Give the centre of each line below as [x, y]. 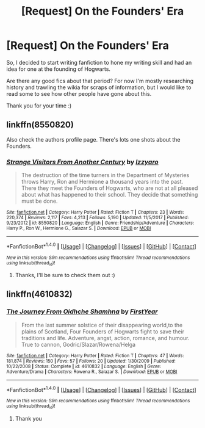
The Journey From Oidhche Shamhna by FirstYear [82, 311]
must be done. [39, 201]
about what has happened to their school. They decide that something [110, 195]
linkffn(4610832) [39, 294]
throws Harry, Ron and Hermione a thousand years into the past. [102, 182]
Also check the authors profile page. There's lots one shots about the [93, 139]
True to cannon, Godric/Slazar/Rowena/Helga [78, 344]
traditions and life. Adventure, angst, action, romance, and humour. [105, 338]
